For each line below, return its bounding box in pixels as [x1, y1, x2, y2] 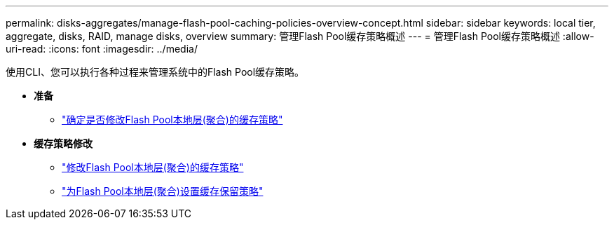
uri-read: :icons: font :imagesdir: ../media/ [6, 43, 198, 55]
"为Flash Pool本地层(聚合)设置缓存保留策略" [62, 185, 264, 197]
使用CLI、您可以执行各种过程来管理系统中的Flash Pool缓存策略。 [6, 66, 305, 78]
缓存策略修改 [34, 137, 93, 149]
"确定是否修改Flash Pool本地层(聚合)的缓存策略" [62, 114, 283, 125]
